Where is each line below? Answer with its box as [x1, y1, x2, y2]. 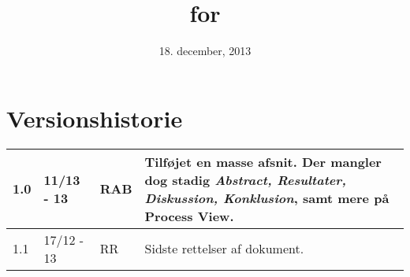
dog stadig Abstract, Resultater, [144, 170, 347, 189]
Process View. [144, 206, 234, 225]
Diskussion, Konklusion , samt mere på [144, 188, 389, 207]
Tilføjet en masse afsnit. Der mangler [144, 152, 382, 171]
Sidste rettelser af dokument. [144, 239, 304, 258]
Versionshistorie [6, 102, 183, 134]
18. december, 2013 [158, 42, 252, 59]
